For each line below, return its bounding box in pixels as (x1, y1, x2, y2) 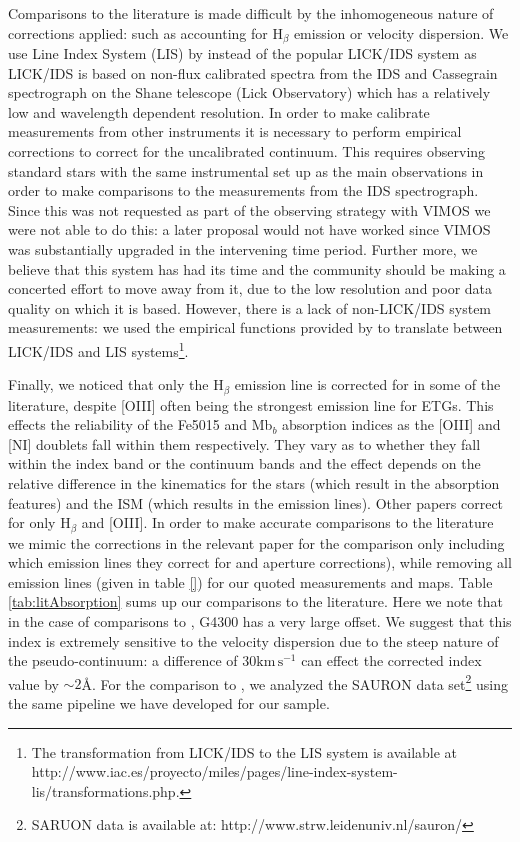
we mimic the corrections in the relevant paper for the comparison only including (8, 532, 505, 553)
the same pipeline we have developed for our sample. (8, 693, 330, 714)
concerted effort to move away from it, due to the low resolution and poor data (8, 278, 493, 299)
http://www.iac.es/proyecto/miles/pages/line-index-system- (31, 761, 398, 782)
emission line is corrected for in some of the (234, 374, 501, 395)
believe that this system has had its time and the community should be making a (8, 258, 506, 279)
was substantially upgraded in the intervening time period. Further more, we (8, 238, 478, 259)
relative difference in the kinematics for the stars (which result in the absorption (8, 473, 500, 494)
